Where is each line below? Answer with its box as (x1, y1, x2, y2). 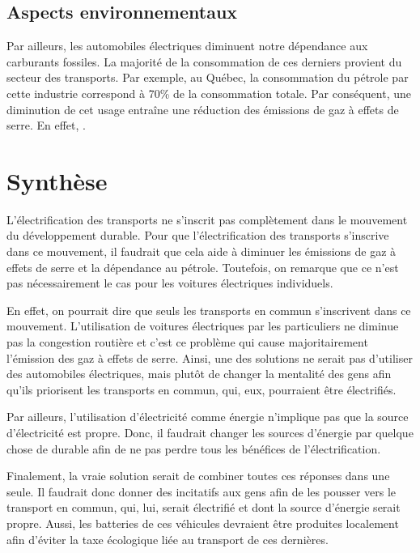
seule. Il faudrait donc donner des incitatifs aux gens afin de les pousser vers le (6, 483, 397, 500)
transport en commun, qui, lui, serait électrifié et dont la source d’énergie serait (6, 499, 401, 516)
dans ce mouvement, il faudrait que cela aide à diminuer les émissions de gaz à (6, 243, 397, 260)
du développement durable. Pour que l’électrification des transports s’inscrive (6, 227, 389, 244)
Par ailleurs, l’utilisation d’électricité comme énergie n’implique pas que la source (6, 408, 409, 425)
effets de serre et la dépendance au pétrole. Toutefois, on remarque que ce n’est (6, 258, 399, 275)
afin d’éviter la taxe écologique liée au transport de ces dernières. (6, 530, 329, 547)
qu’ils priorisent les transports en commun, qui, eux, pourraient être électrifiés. (6, 381, 397, 398)
